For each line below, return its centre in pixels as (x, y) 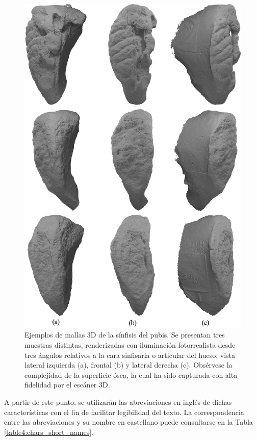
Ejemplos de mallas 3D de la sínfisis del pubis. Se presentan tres (125, 335)
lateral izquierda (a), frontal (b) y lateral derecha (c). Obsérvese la (128, 365)
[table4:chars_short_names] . (49, 432)
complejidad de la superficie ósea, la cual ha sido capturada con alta (131, 374)
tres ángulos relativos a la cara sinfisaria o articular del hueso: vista (130, 355)
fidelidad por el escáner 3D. (67, 385)
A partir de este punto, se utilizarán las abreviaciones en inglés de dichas (118, 401)
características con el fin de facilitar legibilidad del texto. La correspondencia (124, 412)
